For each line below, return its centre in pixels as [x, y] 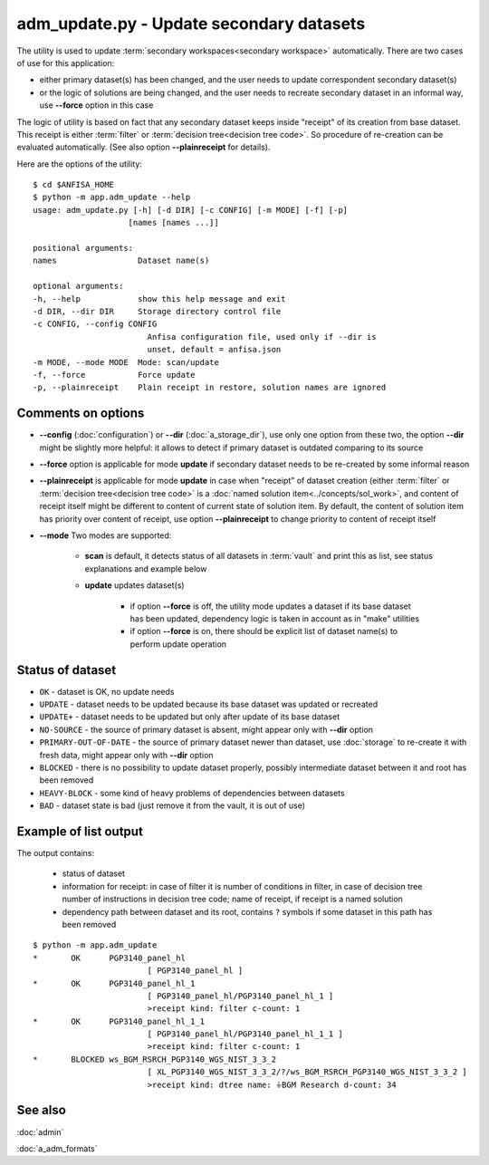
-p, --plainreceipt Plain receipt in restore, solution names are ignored [210, 388]
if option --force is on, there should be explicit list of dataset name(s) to [264, 631]
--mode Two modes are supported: [105, 535]
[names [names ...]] [173, 223]
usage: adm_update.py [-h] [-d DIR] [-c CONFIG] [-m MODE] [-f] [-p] [191, 210]
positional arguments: [83, 248]
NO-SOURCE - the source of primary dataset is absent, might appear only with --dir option [206, 729]
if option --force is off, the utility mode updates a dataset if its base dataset [270, 606]
